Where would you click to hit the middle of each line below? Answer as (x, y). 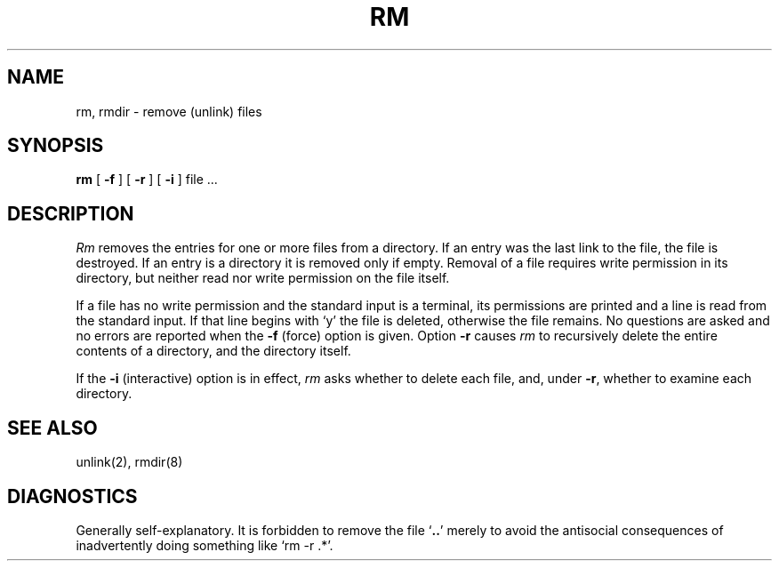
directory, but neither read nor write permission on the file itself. (263, 278)
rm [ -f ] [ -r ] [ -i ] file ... (147, 180)
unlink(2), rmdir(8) (129, 462)
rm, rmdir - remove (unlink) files (169, 111)
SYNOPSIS (56, 146)
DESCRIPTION (71, 213)
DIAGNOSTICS (72, 496)
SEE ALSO (52, 428)
